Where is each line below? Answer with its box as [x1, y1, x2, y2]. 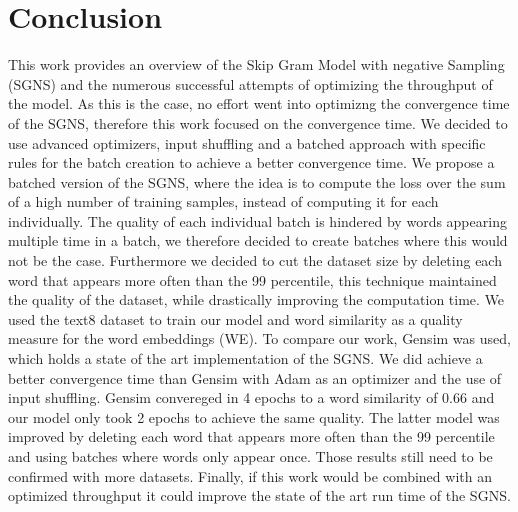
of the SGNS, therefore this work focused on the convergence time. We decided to [8, 112, 508, 133]
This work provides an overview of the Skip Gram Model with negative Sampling [8, 54, 505, 75]
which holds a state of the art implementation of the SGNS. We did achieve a [8, 348, 483, 369]
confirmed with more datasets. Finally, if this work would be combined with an [8, 465, 492, 486]
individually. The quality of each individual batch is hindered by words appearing [8, 210, 507, 231]
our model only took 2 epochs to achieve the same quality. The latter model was [8, 406, 500, 427]
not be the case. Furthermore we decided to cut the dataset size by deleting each [8, 250, 502, 271]
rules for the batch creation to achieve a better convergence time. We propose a [8, 152, 495, 173]
